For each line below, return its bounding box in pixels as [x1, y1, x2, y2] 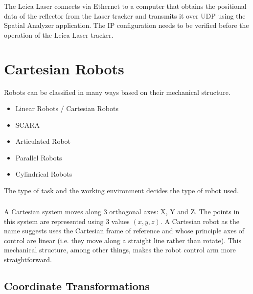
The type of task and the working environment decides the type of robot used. [4, 185, 239, 196]
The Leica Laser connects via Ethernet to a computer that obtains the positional [4, 1, 247, 11]
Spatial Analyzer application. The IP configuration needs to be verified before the [4, 20, 249, 30]
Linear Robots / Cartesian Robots [15, 103, 118, 113]
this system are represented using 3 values [4, 216, 130, 226]
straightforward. [4, 254, 52, 264]
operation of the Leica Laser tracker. [4, 29, 114, 40]
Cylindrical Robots [15, 169, 72, 179]
